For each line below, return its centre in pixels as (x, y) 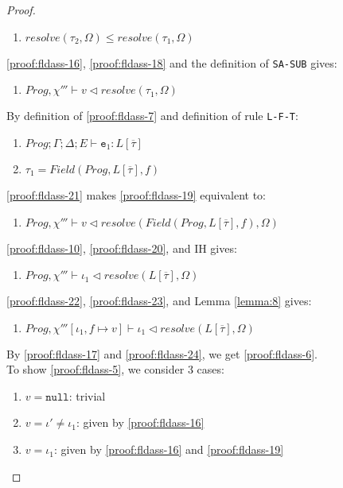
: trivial (87, 395)
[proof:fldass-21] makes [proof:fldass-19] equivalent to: (136, 194)
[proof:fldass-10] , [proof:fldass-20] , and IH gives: (122, 248)
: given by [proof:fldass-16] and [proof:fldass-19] (169, 449)
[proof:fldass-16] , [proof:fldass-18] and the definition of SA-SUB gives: (172, 62)
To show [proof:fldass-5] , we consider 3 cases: (115, 369)
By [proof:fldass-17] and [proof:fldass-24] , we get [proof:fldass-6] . (162, 353)
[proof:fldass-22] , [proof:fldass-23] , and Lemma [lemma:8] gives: (159, 301)
